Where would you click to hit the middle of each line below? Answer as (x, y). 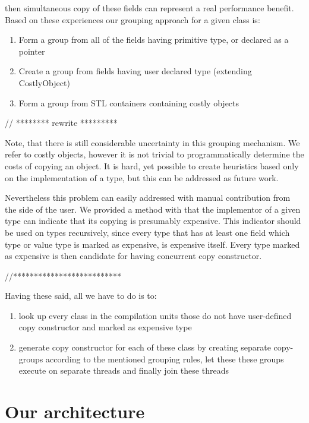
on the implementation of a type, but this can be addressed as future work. (142, 177)
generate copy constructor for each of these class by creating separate (145, 347)
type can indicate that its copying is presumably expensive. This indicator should (153, 221)
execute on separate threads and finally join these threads (124, 370)
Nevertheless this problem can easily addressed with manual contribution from (148, 198)
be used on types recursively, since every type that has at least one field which (147, 232)
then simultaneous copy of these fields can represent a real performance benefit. (149, 8)
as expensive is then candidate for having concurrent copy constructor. (133, 256)
